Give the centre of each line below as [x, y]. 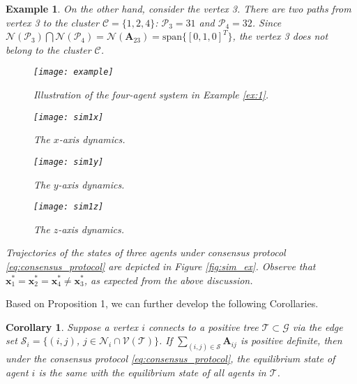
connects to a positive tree [203, 326]
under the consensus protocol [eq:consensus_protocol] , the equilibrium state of [170, 359]
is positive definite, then [291, 340]
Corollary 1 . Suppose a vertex [72, 326]
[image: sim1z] [69, 207]
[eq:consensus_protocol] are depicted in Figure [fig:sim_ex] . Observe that [161, 266]
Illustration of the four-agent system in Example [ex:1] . [151, 95]
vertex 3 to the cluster [52, 22]
